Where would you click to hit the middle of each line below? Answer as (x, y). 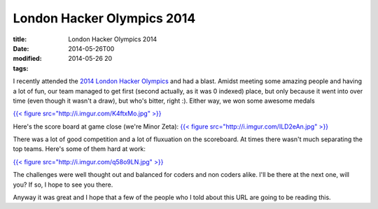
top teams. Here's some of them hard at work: (79, 149)
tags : (21, 68)
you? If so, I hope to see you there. (63, 185)
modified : (27, 59)
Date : (21, 48)
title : (20, 39)
